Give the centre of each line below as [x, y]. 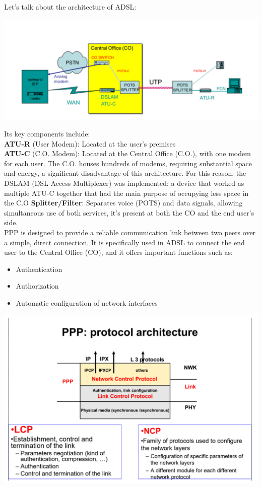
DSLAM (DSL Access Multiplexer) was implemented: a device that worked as [124, 183]
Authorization [37, 286]
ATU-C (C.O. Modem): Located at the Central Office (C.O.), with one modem [127, 153]
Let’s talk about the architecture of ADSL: [70, 7]
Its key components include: [47, 134]
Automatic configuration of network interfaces [87, 302]
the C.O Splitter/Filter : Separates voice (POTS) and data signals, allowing [123, 203]
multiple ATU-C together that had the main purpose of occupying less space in [126, 193]
